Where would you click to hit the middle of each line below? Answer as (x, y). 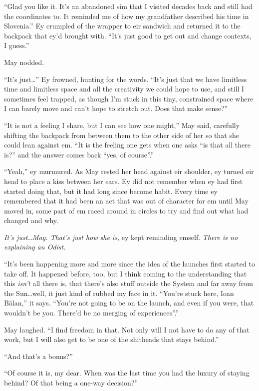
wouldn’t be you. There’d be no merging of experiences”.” (92, 313)
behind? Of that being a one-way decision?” (71, 382)
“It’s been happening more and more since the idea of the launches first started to (129, 264)
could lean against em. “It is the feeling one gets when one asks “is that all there (127, 145)
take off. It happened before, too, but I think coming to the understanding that (126, 273)
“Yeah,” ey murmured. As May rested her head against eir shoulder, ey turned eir (129, 171)
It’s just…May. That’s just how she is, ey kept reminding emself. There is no (121, 237)
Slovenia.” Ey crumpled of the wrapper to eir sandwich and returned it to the (122, 26)
